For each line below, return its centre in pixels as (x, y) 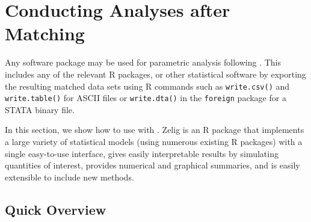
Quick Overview (56, 209)
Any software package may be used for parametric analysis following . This (143, 62)
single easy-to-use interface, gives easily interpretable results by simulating (142, 153)
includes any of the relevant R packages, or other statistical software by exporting (155, 74)
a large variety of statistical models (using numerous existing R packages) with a (154, 141)
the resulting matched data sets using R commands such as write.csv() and (147, 86)
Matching (45, 33)
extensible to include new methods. (69, 177)
